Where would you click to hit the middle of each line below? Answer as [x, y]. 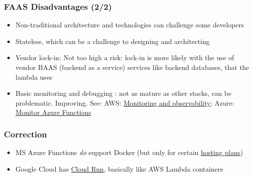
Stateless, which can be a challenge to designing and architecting [112, 41]
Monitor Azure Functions [53, 112]
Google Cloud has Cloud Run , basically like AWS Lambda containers [119, 168]
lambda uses [34, 77]
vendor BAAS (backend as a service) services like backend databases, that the [132, 67]
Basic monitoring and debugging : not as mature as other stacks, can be [123, 93]
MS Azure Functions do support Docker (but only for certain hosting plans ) [129, 152]
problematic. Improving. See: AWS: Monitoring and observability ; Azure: [125, 102]
